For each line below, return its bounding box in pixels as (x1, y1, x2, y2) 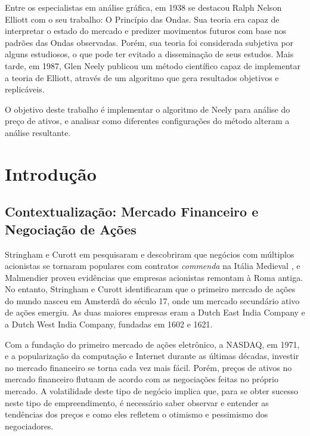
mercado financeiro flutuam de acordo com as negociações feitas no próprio (5, 373, 278, 385)
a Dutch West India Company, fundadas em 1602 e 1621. (5, 318, 213, 330)
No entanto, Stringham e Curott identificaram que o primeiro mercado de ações (5, 283, 296, 295)
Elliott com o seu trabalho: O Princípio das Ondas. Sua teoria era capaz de (5, 13, 280, 25)
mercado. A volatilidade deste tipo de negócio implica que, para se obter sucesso (5, 385, 299, 397)
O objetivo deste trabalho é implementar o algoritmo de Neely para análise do (5, 103, 290, 115)
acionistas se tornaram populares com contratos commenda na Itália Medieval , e (5, 259, 300, 272)
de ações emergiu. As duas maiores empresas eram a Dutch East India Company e (5, 306, 305, 319)
